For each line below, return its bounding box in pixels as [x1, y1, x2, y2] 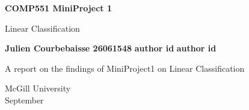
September [5, 93, 44, 106]
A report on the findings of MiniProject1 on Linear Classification [5, 62, 245, 74]
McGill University [5, 82, 71, 94]
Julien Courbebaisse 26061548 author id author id [5, 42, 217, 54]
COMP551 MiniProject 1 [5, 2, 112, 14]
